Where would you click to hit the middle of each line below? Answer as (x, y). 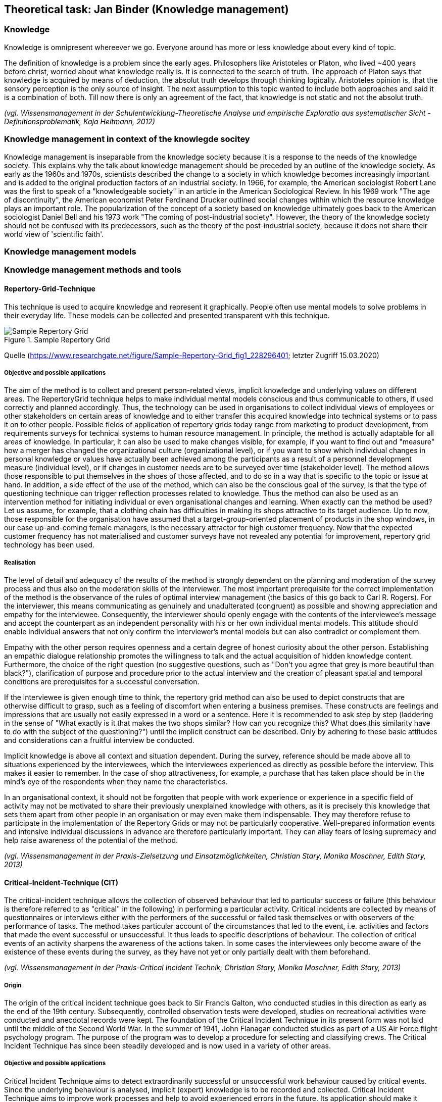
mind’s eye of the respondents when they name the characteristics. (116, 782)
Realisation (20, 562)
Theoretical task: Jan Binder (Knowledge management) (146, 9)
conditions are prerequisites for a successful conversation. (102, 682)
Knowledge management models (70, 251)
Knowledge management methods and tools (93, 270)
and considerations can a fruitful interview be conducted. (99, 740)
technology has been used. (49, 545)
